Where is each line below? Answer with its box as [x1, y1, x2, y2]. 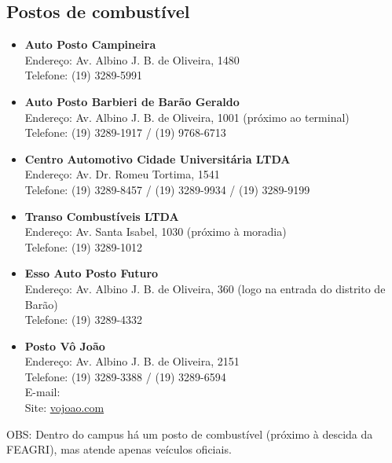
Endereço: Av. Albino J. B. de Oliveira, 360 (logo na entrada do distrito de [24, 280, 386, 296]
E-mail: [24, 384, 60, 400]
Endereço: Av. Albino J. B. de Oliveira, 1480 [24, 51, 240, 68]
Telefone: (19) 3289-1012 [24, 238, 143, 255]
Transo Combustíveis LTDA [24, 208, 179, 224]
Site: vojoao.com [24, 399, 104, 416]
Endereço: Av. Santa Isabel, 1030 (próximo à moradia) [24, 223, 287, 240]
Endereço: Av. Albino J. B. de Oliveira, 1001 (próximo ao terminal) [24, 108, 350, 125]
